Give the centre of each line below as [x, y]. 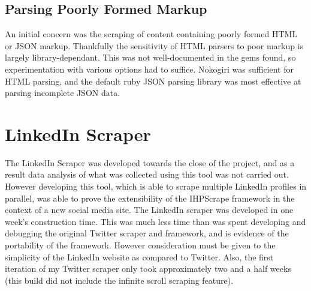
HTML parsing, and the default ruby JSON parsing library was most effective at [153, 81]
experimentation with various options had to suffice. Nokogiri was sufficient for [149, 69]
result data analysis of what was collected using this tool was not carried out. [147, 174]
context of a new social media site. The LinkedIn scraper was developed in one [149, 210]
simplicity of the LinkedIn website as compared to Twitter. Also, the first [139, 256]
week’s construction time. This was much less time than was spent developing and [155, 221]
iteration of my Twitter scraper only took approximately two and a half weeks [148, 268]
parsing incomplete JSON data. [63, 93]
